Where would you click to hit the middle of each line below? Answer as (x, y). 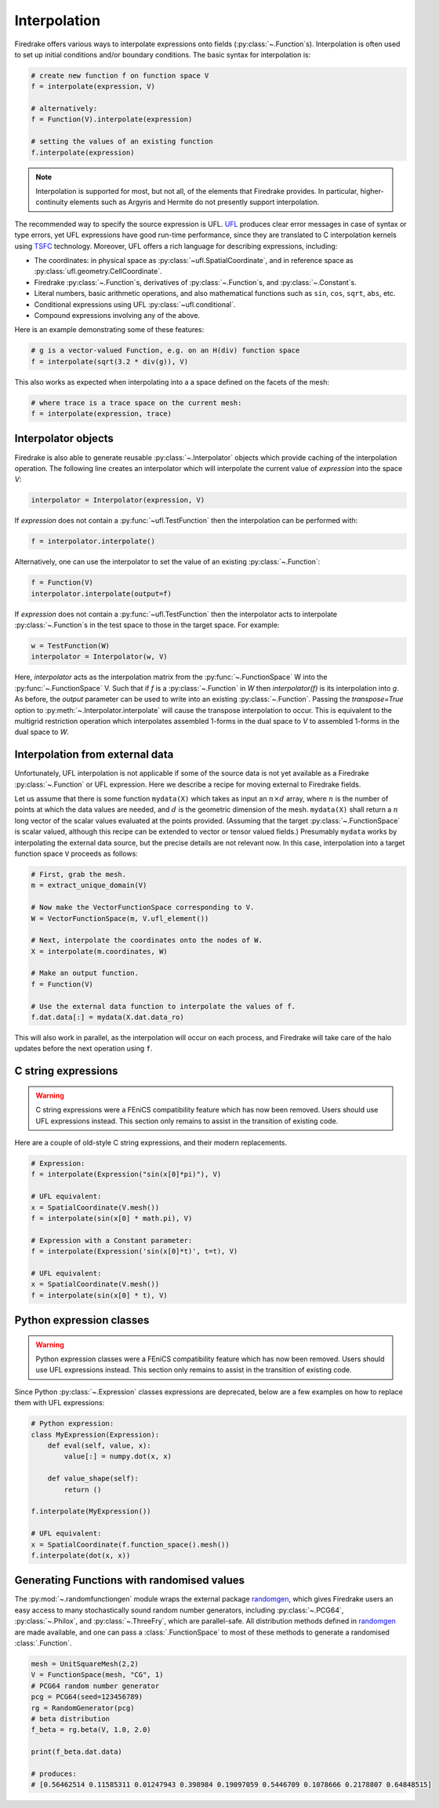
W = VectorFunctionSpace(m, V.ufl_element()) (120, 918)
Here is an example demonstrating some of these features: (109, 330)
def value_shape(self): (93, 1479)
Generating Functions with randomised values (130, 1581)
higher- (372, 192)
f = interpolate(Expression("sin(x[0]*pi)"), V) (126, 1174)
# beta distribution (70, 1719)
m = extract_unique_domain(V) (89, 886)
